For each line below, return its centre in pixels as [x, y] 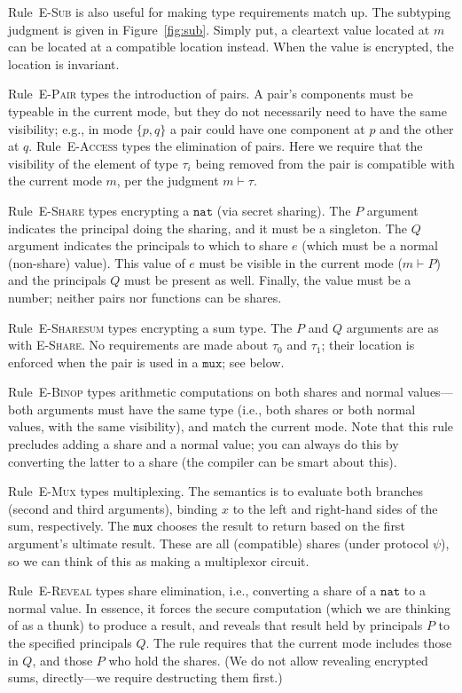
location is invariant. [64, 63]
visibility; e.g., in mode [70, 128]
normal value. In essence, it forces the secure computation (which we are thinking [229, 607]
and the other [417, 128]
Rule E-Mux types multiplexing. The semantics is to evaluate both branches [216, 491]
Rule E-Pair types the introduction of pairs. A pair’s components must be [211, 94]
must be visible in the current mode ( [301, 262]
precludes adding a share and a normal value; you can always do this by [204, 444]
